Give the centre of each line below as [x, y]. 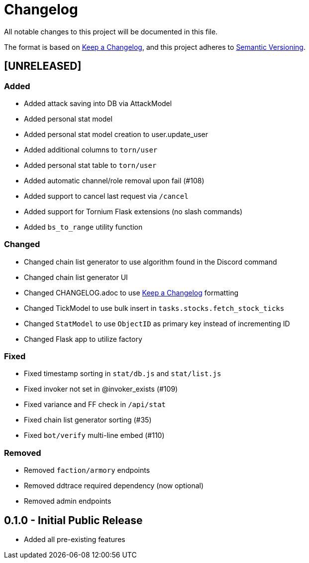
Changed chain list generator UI [76, 277]
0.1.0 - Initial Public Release [73, 520]
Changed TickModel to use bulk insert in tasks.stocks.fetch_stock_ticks [154, 308]
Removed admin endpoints [68, 501]
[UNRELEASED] [43, 66]
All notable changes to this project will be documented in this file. [111, 31]
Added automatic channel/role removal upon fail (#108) [114, 180]
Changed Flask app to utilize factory [83, 339]
